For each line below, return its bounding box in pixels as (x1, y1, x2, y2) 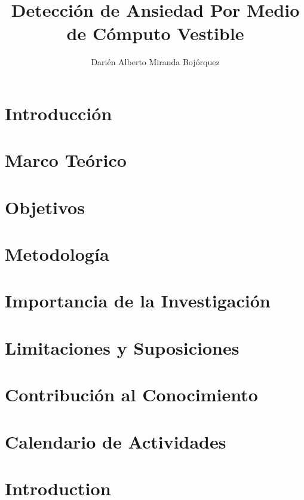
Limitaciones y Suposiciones (5, 335, 239, 359)
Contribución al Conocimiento (5, 382, 258, 407)
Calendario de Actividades (5, 429, 226, 453)
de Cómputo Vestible (66, 21, 244, 45)
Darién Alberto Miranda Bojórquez (91, 56, 220, 68)
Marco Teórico (5, 148, 127, 172)
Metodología (5, 242, 109, 266)
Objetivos (5, 194, 85, 219)
